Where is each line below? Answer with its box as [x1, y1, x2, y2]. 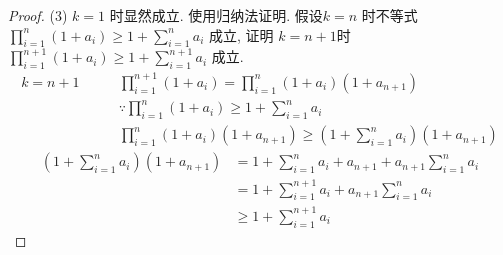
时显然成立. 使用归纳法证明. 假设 [109, 5, 323, 25]
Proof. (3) [8, 5, 68, 25]
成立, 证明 [208, 24, 274, 45]
